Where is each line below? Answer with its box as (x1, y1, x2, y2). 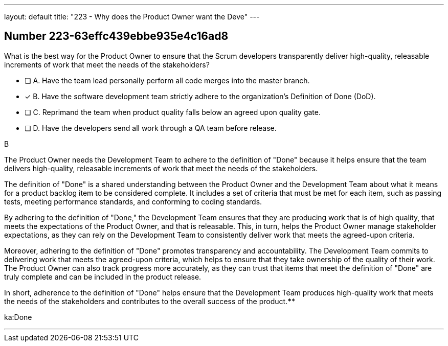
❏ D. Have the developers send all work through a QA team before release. (25, 123, 277, 132)
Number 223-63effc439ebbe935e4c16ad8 (4, 30, 229, 43)
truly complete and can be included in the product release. (4, 272, 201, 281)
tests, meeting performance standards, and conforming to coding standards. (4, 197, 262, 206)
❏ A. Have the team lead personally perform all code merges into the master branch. (25, 76, 310, 85)
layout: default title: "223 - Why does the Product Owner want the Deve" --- (4, 12, 260, 21)
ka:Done (4, 312, 32, 321)
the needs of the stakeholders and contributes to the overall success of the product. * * (4, 296, 296, 306)
